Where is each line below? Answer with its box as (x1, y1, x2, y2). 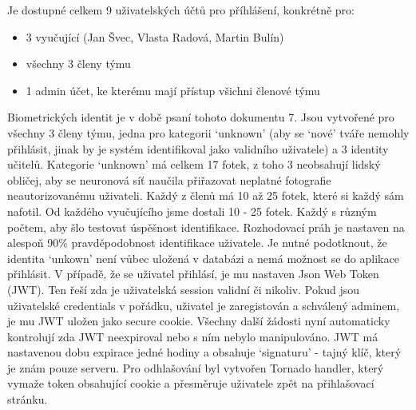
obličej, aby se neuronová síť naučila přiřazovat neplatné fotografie (7, 171, 331, 188)
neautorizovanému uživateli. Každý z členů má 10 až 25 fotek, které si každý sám (7, 187, 404, 204)
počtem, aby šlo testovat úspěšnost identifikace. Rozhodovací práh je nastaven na (7, 218, 405, 235)
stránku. (7, 391, 48, 408)
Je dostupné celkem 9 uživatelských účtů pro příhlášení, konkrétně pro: (7, 2, 355, 18)
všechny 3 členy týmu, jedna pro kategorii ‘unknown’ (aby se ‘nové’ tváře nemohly (7, 124, 410, 141)
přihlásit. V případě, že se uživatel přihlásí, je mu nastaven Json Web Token (7, 265, 379, 282)
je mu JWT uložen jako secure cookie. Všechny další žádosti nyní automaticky (7, 312, 390, 329)
